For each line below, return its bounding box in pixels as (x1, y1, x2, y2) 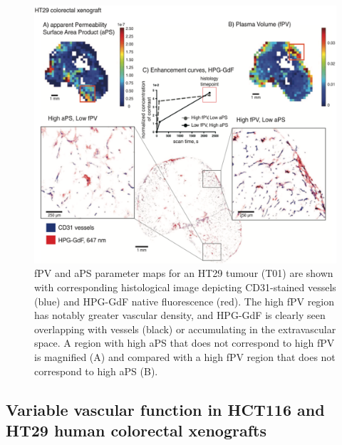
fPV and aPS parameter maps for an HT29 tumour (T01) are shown (34, 266, 333, 281)
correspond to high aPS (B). (34, 363, 158, 378)
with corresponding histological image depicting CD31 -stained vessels (34, 280, 336, 295)
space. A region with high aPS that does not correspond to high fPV (34, 335, 335, 350)
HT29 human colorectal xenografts (6, 419, 266, 441)
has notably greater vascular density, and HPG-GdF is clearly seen (34, 308, 326, 323)
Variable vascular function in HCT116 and (6, 398, 325, 420)
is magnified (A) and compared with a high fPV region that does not (34, 350, 336, 365)
